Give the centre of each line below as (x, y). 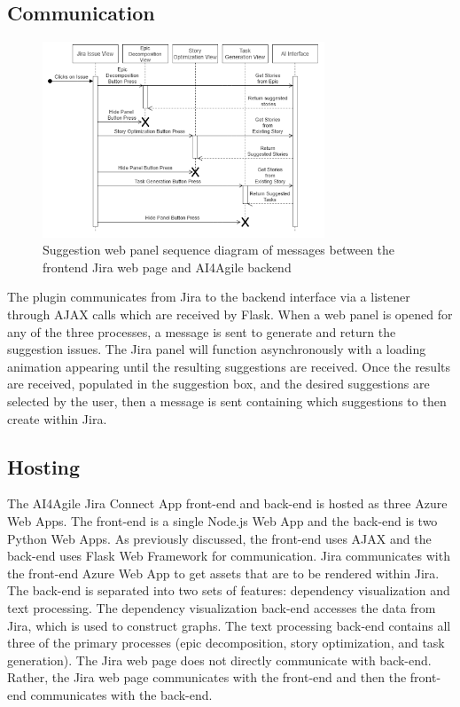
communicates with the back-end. (121, 694)
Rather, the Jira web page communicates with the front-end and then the (207, 677)
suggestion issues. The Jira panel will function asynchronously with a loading (217, 349)
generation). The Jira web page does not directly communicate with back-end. (219, 660)
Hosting (44, 466)
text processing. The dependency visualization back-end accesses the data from (222, 607)
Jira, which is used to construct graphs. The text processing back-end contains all (229, 625)
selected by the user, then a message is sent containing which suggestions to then (227, 401)
